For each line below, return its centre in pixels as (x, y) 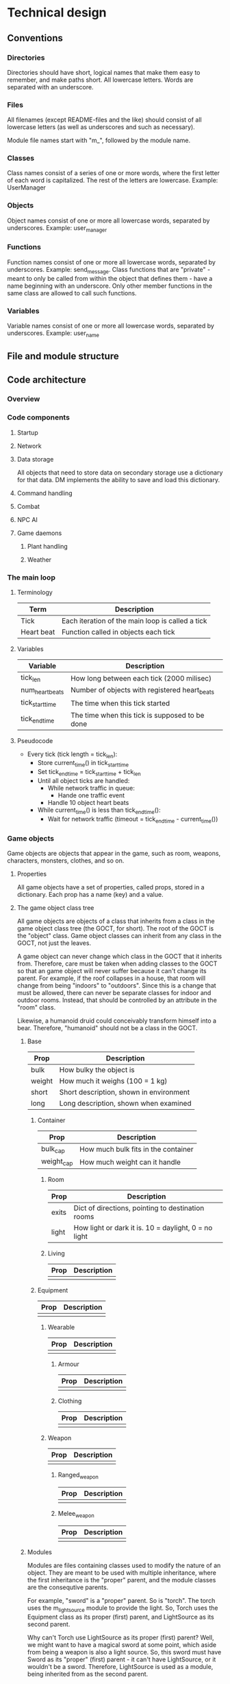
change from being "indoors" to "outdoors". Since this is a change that (117, 985)
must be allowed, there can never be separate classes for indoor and (114, 992)
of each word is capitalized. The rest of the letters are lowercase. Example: (113, 181)
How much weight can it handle (130, 1162)
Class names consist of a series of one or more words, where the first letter (114, 173)
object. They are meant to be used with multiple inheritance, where (122, 1572)
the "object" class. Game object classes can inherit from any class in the (119, 935)
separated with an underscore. (50, 87)
